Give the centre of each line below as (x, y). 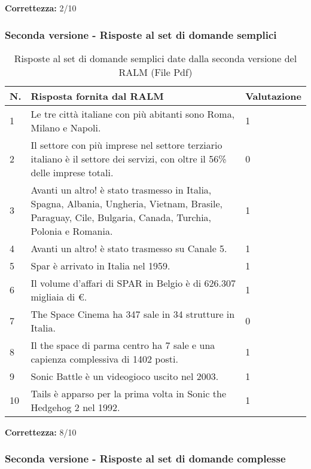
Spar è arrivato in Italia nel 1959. (100, 265)
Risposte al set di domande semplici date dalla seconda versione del (155, 58)
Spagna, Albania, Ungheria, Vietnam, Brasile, (126, 203)
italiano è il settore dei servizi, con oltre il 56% (129, 158)
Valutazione (273, 96)
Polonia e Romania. (72, 231)
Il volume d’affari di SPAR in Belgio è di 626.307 (133, 283)
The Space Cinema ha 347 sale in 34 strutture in (133, 314)
